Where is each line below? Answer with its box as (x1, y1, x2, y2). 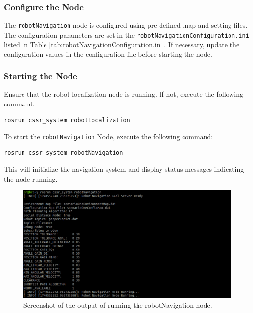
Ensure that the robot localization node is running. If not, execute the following (4, 88, 243, 99)
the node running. (4, 173, 58, 184)
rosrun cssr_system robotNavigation (4, 149, 123, 157)
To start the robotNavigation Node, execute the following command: (4, 131, 213, 141)
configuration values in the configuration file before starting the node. (4, 49, 212, 59)
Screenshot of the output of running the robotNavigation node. (23, 299, 212, 310)
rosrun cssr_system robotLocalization (4, 117, 130, 124)
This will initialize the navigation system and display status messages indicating (4, 164, 244, 174)
